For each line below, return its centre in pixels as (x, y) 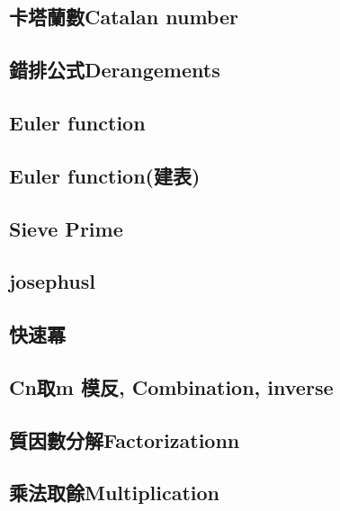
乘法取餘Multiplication (115, 493)
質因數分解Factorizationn (125, 439)
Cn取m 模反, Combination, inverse (171, 386)
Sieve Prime (66, 228)
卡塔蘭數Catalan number (124, 17)
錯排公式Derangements (115, 70)
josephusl (52, 281)
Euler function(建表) (105, 175)
